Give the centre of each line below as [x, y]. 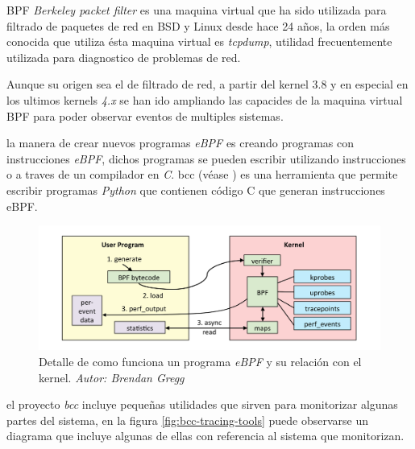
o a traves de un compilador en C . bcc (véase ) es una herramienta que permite [202, 174]
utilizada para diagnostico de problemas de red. [124, 57]
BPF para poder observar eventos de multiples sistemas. [145, 115]
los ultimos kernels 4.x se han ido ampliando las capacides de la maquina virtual [205, 99]
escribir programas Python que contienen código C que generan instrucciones [196, 189]
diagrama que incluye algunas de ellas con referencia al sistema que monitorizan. [205, 436]
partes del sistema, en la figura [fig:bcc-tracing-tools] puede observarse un [188, 420]
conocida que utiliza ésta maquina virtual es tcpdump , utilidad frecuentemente [199, 41]
